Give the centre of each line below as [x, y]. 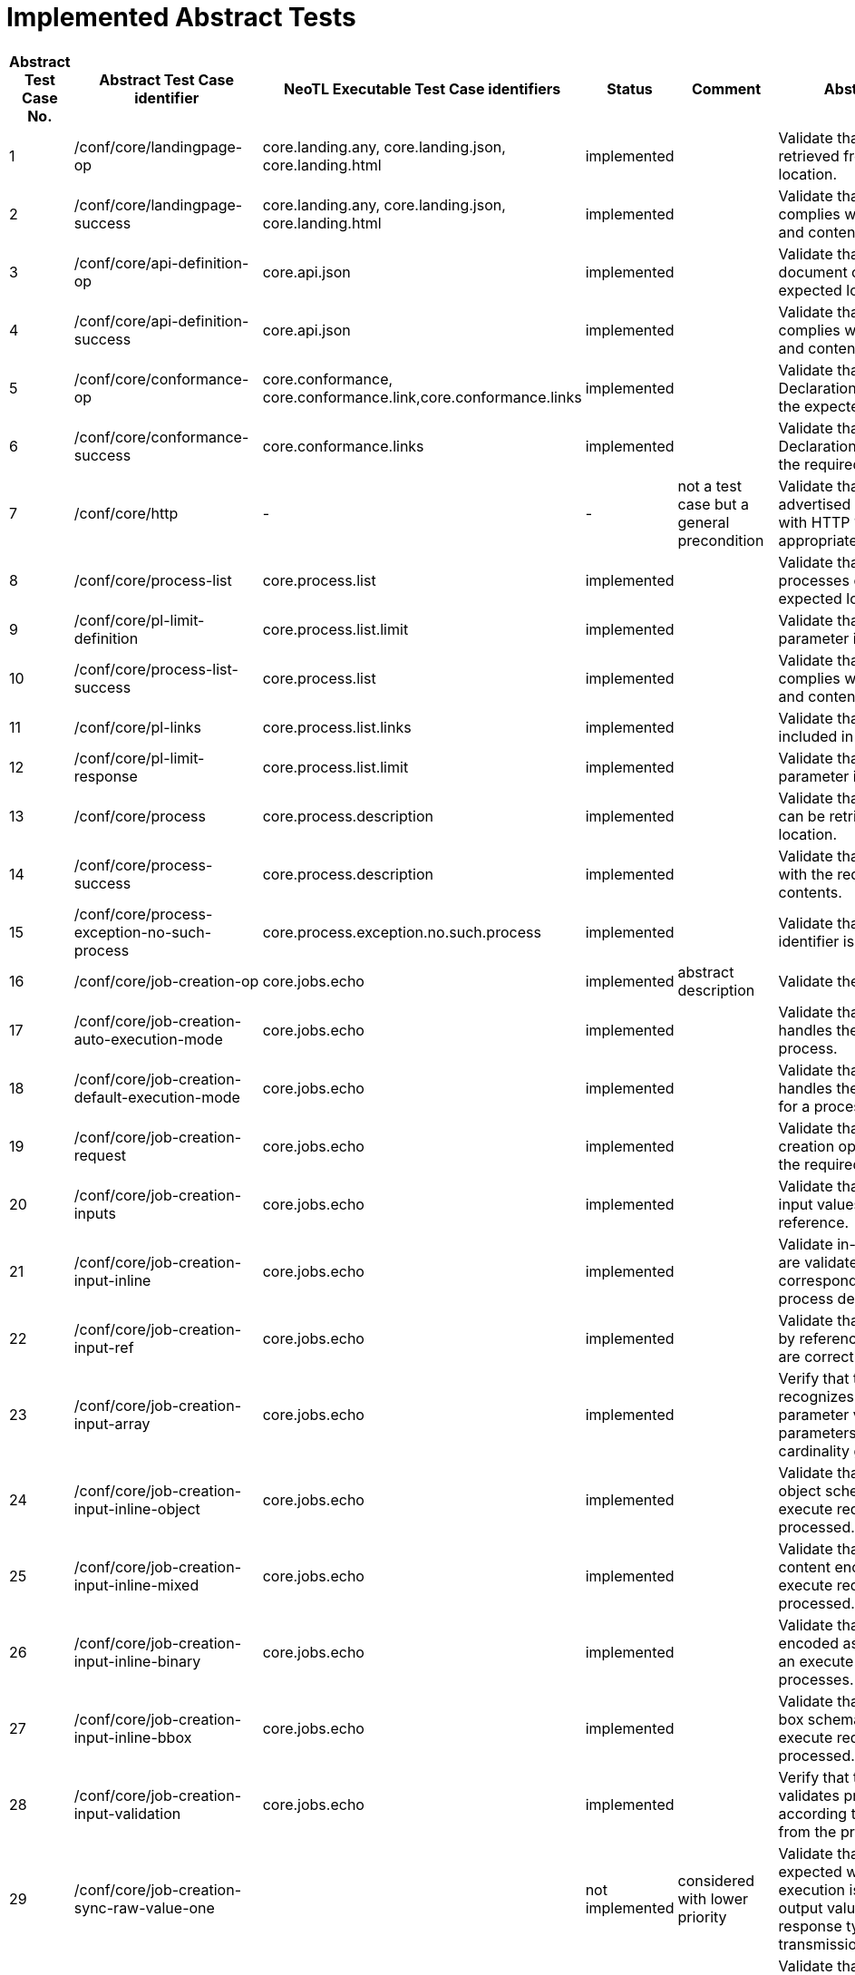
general [704, 522]
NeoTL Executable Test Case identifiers [422, 88]
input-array [112, 1423]
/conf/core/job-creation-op [166, 981]
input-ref [104, 1347]
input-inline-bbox [133, 1737]
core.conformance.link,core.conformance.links [422, 397]
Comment [726, 88]
